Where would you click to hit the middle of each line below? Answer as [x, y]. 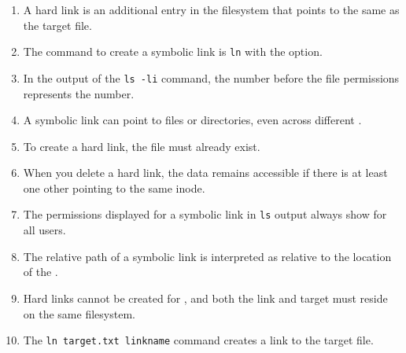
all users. [44, 230]
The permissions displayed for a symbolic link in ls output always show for [205, 214]
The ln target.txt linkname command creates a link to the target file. [198, 340]
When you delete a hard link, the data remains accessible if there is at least [205, 173]
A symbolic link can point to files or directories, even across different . [192, 120]
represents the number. [79, 93]
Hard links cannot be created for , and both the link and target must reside [205, 298]
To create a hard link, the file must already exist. [142, 146]
